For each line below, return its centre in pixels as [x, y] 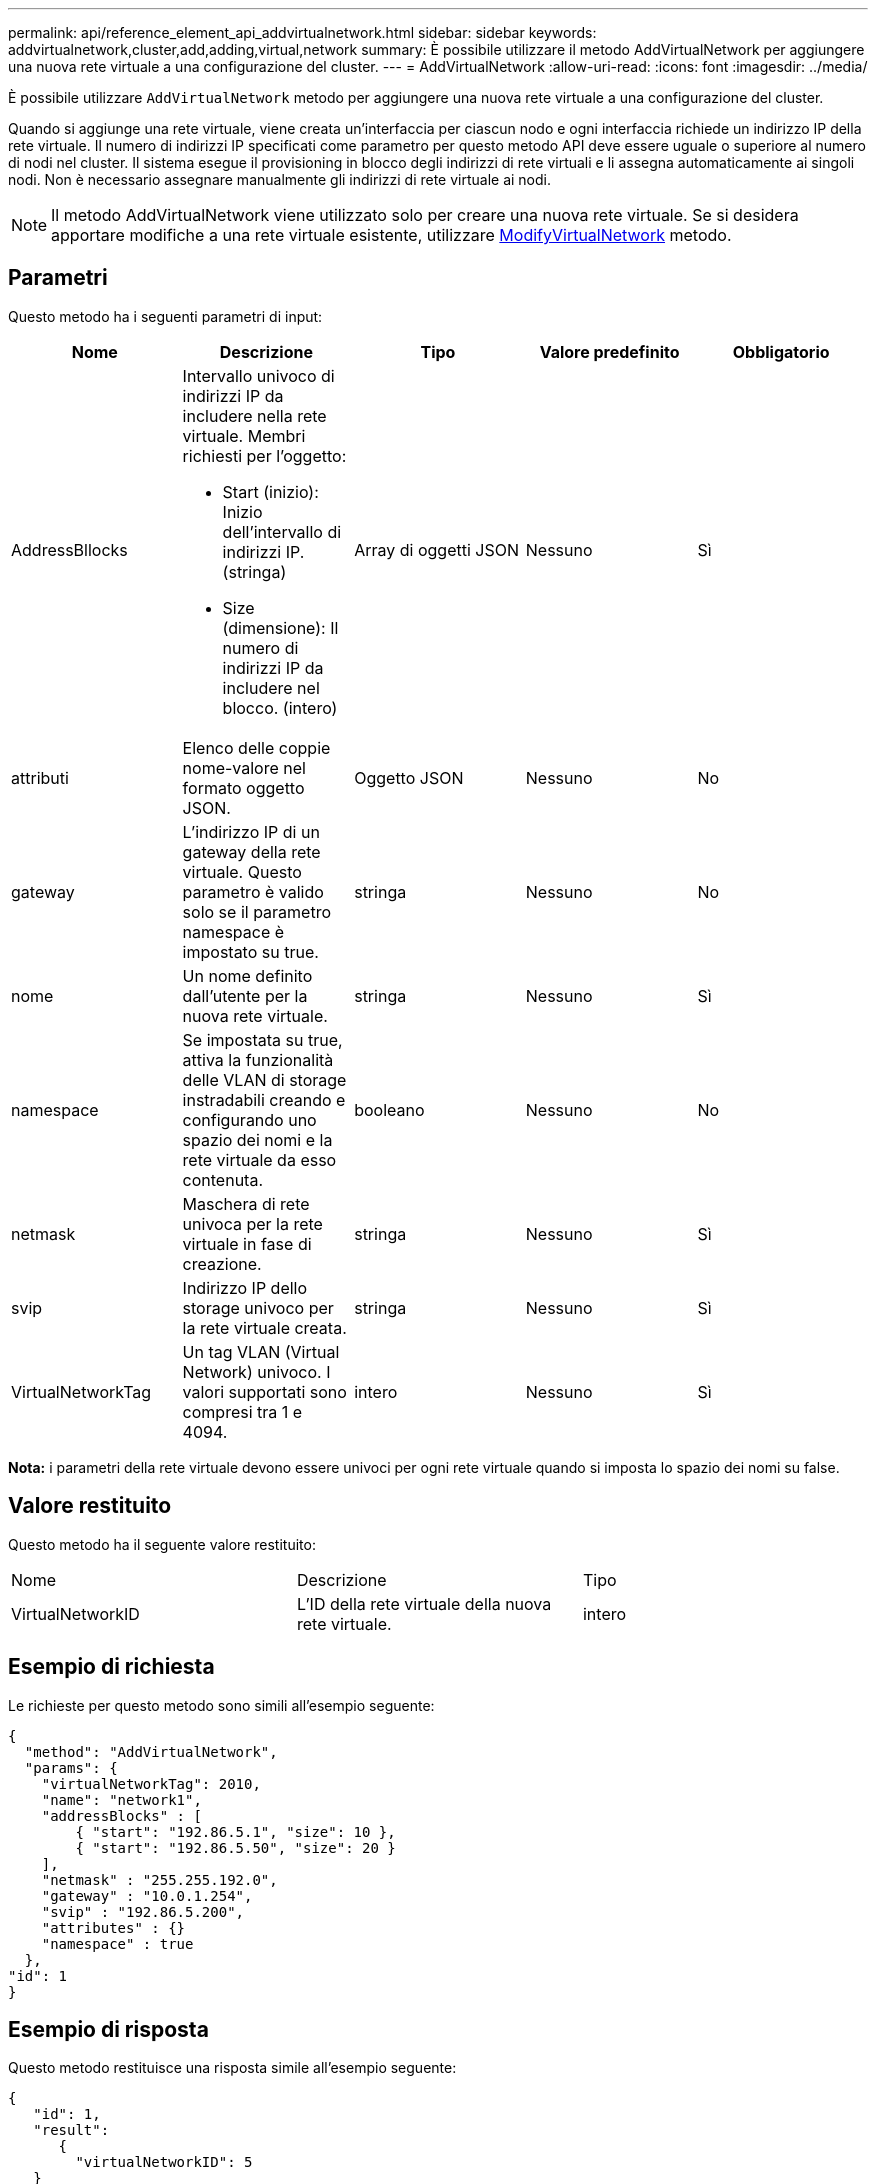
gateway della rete [251, 851]
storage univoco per [258, 1307]
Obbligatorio [781, 351]
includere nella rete [254, 415]
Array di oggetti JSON [437, 549]
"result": [71, 2130]
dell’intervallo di [282, 531]
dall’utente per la [245, 995]
